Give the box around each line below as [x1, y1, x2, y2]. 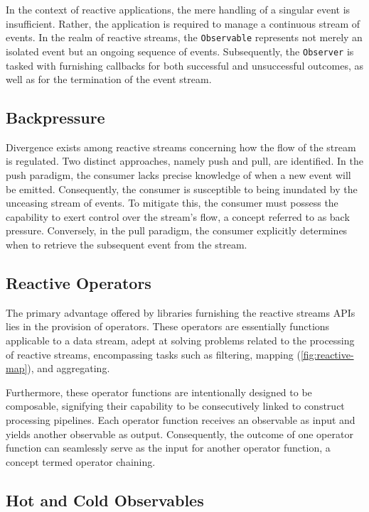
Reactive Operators [6, 272, 151, 294]
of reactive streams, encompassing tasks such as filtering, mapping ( [6, 347, 301, 361]
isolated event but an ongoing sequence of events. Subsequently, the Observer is [6, 43, 354, 58]
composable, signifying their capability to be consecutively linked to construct [6, 398, 345, 413]
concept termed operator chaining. [6, 454, 156, 469]
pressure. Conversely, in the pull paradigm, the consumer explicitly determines [6, 223, 348, 238]
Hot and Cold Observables [6, 489, 204, 511]
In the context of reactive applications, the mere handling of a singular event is [6, 2, 351, 16]
